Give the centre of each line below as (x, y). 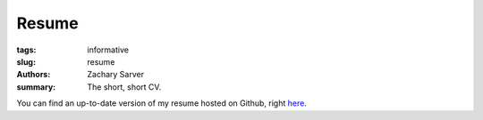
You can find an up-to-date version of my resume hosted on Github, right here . (162, 103)
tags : (26, 50)
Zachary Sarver (116, 75)
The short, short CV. (124, 87)
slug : (26, 61)
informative (108, 50)
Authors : (34, 75)
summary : (36, 87)
